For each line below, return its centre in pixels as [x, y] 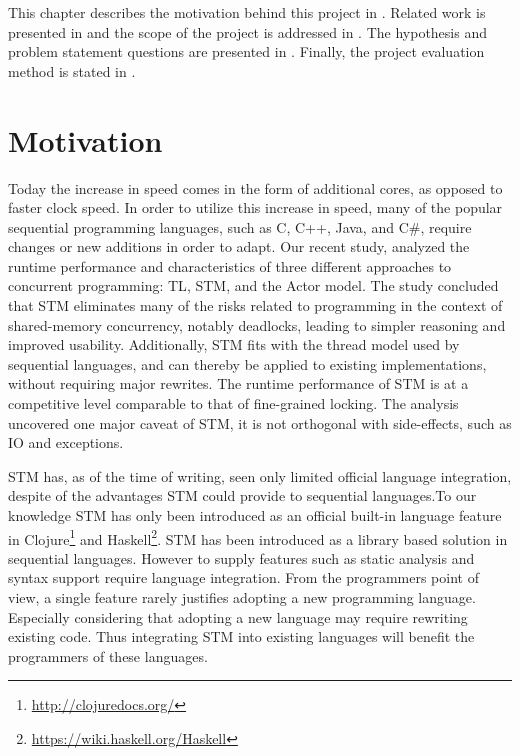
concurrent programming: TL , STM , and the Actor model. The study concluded [253, 285]
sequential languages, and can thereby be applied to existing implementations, [247, 363]
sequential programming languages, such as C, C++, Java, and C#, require [240, 226]
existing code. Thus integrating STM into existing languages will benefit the [241, 636]
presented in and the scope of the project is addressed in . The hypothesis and [247, 31]
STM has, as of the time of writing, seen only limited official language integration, [260, 475]
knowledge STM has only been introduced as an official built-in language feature [255, 515]
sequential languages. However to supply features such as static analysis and [241, 557]
